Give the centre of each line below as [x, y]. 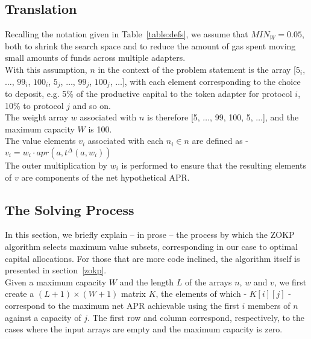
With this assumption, [46, 69]
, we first [290, 281]
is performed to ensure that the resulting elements [214, 165]
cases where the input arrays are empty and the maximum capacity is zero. [144, 329]
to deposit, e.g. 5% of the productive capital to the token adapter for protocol [149, 94]
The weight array [37, 117]
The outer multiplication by [56, 165]
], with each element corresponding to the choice [211, 81]
